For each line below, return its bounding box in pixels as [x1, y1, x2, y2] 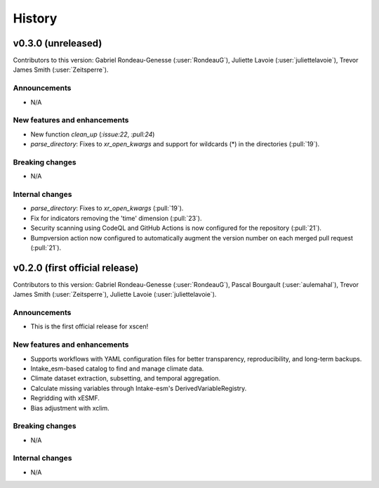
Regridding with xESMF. [30, 394, 100, 402]
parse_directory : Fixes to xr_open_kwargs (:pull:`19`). [30, 204, 184, 212]
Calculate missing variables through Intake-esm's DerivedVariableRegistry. [30, 384, 247, 392]
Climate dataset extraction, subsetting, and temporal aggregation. [30, 374, 221, 383]
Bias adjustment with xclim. [30, 404, 110, 412]
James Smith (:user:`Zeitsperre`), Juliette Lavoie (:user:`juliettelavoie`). [13, 290, 217, 299]
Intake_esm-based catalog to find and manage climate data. [30, 364, 204, 373]
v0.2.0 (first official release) [13, 262, 139, 274]
